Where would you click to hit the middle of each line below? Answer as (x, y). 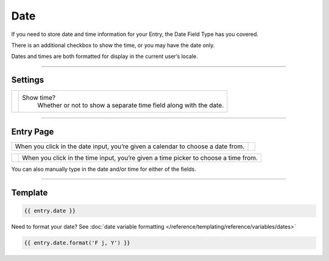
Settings (28, 80)
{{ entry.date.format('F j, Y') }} (77, 243)
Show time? (39, 98)
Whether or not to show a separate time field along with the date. (131, 105)
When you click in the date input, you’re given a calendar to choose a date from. (130, 146)
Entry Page (33, 131)
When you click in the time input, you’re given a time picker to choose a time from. (140, 157)
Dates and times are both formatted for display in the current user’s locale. (104, 56)
